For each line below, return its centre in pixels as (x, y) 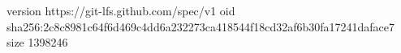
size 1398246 (37, 42)
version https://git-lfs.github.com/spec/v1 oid (121, 10)
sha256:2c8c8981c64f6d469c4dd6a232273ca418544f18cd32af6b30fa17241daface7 (201, 26)
